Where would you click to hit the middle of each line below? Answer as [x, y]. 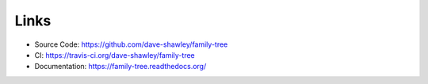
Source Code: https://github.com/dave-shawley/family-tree [131, 44]
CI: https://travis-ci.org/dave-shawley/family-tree [115, 55]
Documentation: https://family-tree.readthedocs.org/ [120, 67]
